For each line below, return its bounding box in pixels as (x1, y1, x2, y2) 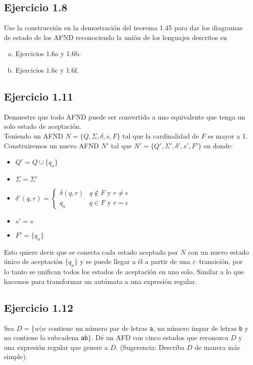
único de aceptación (4, 256, 63, 266)
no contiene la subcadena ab (4, 332, 88, 343)
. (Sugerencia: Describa (116, 342, 185, 352)
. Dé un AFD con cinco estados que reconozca (91, 332, 229, 343)
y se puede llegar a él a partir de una (80, 256, 191, 266)
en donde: (204, 140, 233, 150)
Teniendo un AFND (4, 130, 63, 141)
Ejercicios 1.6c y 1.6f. (15, 64, 79, 75)
